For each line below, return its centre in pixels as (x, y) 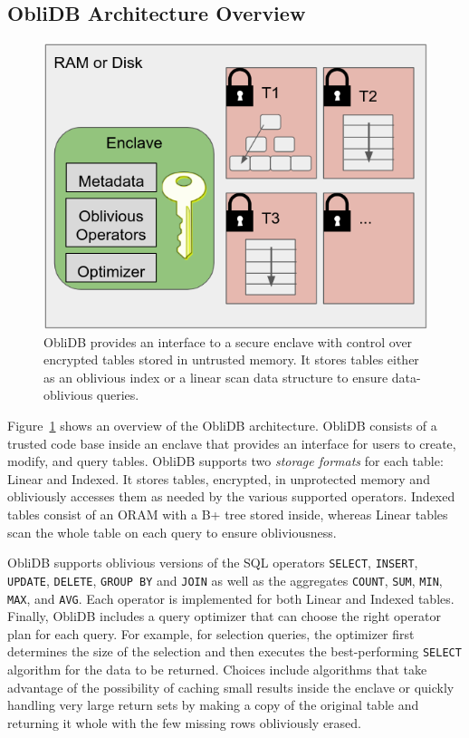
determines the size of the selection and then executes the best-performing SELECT (234, 651)
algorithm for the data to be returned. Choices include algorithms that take (217, 670)
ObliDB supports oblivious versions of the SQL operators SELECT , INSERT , (213, 563)
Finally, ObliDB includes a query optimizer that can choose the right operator (224, 616)
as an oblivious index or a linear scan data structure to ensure (216, 377)
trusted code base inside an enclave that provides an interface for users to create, (232, 443)
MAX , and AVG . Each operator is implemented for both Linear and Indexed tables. (231, 598)
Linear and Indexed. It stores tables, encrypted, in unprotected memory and (219, 478)
